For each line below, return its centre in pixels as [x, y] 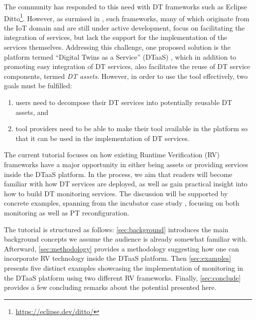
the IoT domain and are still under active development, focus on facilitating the [125, 27]
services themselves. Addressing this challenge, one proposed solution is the [117, 47]
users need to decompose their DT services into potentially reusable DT [124, 102]
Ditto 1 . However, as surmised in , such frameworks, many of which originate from [127, 17]
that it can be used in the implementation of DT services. [102, 138]
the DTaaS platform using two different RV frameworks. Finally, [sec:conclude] [122, 277]
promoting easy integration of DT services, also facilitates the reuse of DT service [127, 66]
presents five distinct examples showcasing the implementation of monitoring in [124, 267]
